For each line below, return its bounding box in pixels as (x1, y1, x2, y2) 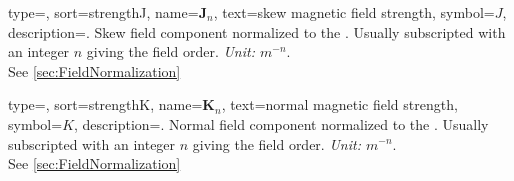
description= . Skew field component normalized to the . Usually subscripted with (8, 21, 506, 42)
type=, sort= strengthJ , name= (8, 2, 199, 22)
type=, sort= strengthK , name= (8, 94, 203, 115)
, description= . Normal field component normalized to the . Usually (74, 113, 489, 134)
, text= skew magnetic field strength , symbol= (213, 2, 495, 22)
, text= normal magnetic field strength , (221, 94, 458, 115)
